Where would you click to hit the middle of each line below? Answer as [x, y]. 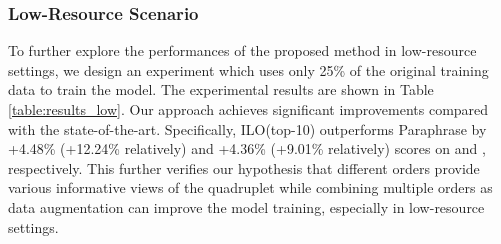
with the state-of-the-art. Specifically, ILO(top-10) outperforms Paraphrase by [247, 128]
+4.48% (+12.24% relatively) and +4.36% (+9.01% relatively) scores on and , [247, 148]
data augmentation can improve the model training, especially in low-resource [246, 206]
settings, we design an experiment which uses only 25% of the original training [248, 69]
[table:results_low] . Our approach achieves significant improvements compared [248, 109]
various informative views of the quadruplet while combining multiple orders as [250, 187]
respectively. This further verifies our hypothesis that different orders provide [244, 167]
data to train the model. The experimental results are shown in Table [221, 89]
